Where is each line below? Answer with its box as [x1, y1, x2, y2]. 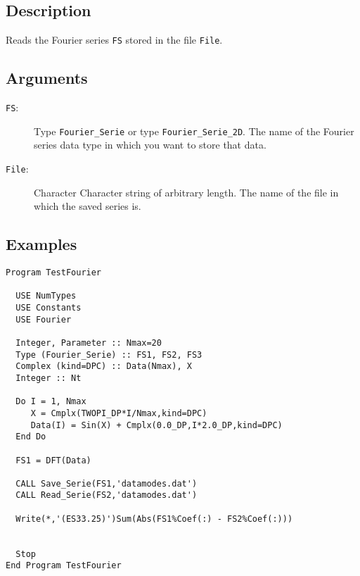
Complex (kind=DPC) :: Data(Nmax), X [15, 361, 192, 372]
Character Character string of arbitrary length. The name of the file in [34, 184, 339, 199]
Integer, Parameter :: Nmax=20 [15, 337, 162, 348]
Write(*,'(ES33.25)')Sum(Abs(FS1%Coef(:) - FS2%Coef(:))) [15, 513, 293, 524]
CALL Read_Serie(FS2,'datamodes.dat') [15, 490, 198, 501]
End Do [15, 432, 46, 442]
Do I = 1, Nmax [15, 396, 86, 407]
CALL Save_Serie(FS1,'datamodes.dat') [15, 478, 198, 489]
